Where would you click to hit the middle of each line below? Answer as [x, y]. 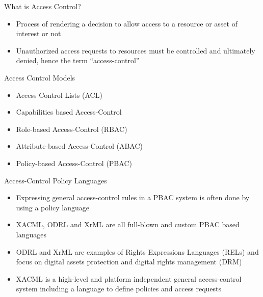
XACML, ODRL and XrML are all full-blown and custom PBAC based [128, 224]
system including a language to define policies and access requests [119, 289]
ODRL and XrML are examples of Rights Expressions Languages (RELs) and [137, 251]
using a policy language [53, 207]
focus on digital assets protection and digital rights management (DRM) [129, 262]
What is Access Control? [43, 6]
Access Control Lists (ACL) [59, 94]
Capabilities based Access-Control [69, 112]
